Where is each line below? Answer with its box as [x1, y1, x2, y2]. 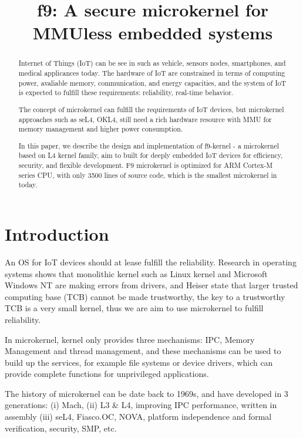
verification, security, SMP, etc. [5, 422, 117, 434]
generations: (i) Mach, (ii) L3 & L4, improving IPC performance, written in [5, 399, 277, 411]
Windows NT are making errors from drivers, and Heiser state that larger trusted [5, 279, 298, 291]
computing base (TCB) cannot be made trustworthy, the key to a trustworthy [5, 290, 285, 302]
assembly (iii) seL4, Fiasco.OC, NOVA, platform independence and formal [5, 410, 272, 423]
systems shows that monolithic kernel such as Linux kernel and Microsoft [5, 267, 268, 279]
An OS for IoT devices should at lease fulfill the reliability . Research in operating [5, 255, 297, 268]
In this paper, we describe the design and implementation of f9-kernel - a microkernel [18, 140, 280, 150]
